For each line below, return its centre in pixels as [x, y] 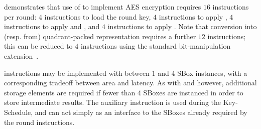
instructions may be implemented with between [77, 73]
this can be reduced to [38, 46]
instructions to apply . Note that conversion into [182, 26]
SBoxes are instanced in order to [193, 92]
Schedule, [19, 112]
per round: [20, 16]
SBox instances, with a [212, 73]
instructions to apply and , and [52, 26]
